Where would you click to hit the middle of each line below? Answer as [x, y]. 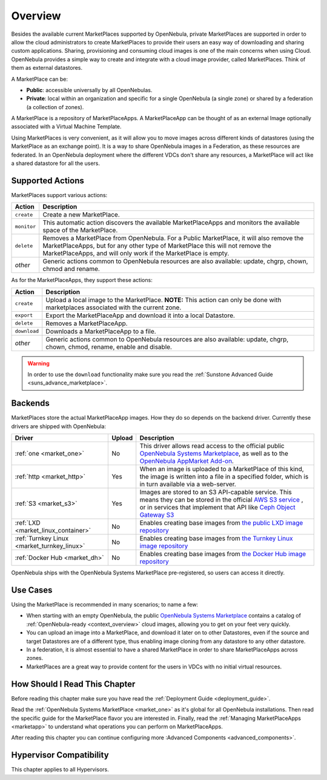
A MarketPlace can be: [39, 79]
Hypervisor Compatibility [60, 755]
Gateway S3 [157, 515]
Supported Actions [48, 180]
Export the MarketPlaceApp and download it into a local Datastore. [140, 315]
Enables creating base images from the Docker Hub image [223, 554]
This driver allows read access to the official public [212, 446]
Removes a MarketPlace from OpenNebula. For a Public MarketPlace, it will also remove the [173, 238]
